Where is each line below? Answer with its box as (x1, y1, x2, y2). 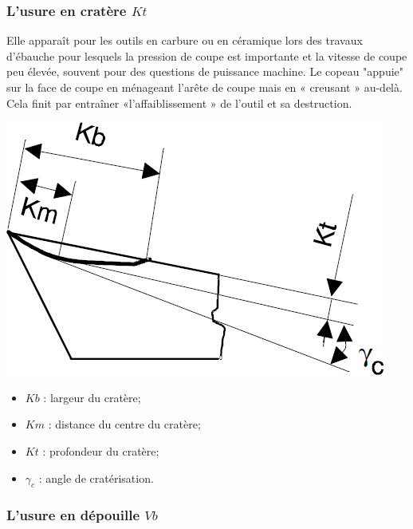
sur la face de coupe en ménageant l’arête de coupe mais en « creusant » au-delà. (6, 79, 403, 95)
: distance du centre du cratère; (48, 416, 201, 432)
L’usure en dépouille (6, 505, 140, 525)
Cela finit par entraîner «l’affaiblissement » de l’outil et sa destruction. (6, 94, 352, 111)
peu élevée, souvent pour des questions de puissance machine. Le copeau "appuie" (6, 63, 404, 80)
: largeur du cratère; (43, 389, 141, 405)
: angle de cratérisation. (38, 469, 154, 486)
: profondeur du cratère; (42, 442, 159, 459)
